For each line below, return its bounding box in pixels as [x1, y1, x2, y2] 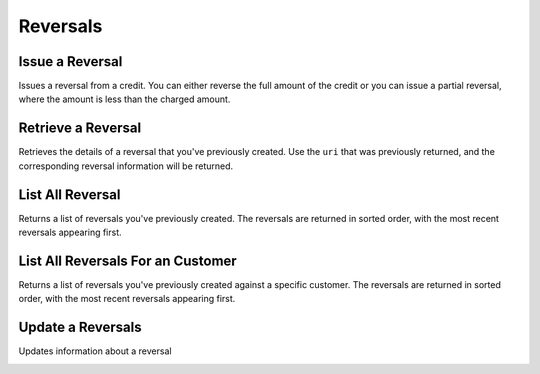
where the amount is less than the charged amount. [18, 93, 231, 105]
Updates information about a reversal [18, 345, 172, 357]
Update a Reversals [18, 319, 142, 336]
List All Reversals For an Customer [18, 252, 237, 269]
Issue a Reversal [18, 53, 123, 70]
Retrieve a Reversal [18, 120, 142, 137]
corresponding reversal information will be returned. [18, 160, 234, 172]
